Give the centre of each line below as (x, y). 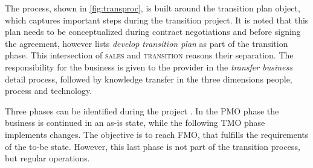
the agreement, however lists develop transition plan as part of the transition (147, 43)
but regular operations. (47, 158)
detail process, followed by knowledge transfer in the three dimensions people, (149, 79)
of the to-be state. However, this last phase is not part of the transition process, (153, 146)
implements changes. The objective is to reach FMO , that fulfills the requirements (157, 134)
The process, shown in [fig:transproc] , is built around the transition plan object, (153, 8)
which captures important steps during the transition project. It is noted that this (157, 20)
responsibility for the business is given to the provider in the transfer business (149, 67)
